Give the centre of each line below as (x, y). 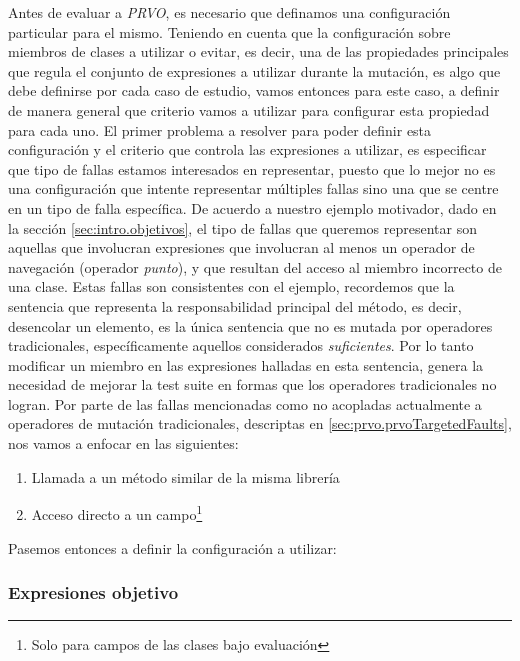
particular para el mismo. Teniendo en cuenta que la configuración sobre (229, 31)
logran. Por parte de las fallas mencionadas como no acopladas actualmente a (245, 403)
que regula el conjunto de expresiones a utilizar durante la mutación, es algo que (254, 70)
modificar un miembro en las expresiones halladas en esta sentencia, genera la (246, 364)
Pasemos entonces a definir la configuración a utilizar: (172, 547)
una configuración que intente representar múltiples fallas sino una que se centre (253, 188)
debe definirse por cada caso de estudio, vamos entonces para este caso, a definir (254, 90)
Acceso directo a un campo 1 (117, 512)
